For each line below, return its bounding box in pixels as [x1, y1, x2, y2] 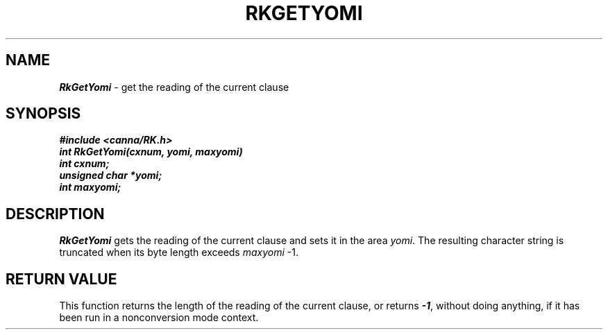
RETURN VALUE [6, 270, 117, 288]
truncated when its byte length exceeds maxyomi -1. [59, 246, 298, 259]
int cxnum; [59, 157, 110, 170]
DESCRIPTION [6, 205, 105, 223]
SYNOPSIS [6, 105, 81, 123]
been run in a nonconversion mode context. [59, 311, 259, 324]
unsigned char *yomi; [59, 169, 162, 182]
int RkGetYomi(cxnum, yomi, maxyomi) [59, 146, 243, 158]
